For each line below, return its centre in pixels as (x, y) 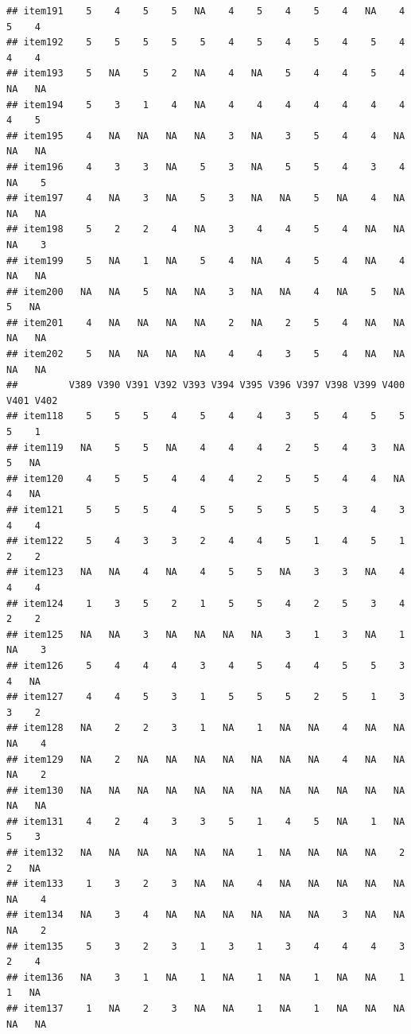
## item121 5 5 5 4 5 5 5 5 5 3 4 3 (206, 510)
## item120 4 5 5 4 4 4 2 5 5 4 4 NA (206, 478)
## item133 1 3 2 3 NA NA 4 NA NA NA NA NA (206, 884)
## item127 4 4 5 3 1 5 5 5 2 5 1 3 (206, 697)
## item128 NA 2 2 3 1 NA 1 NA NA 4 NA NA (206, 728)
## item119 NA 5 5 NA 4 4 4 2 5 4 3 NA (206, 447)
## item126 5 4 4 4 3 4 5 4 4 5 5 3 (206, 665)
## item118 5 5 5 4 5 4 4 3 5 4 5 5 (206, 416)
